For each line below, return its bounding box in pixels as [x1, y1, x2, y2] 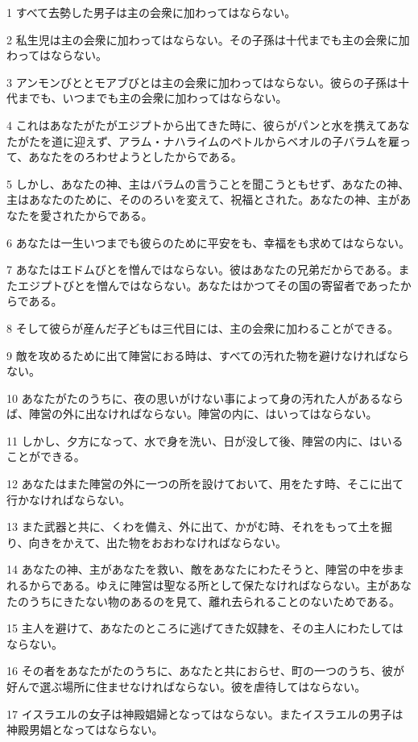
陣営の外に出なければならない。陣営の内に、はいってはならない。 [28, 405, 378, 422]
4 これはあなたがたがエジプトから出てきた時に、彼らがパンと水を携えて [6, 116, 387, 133]
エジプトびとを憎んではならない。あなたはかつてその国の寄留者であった [17, 276, 400, 293]
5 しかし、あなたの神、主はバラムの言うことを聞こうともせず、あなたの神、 [6, 175, 410, 192]
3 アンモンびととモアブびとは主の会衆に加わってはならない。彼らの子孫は [6, 73, 399, 90]
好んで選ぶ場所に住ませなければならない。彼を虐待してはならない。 [6, 678, 366, 694]
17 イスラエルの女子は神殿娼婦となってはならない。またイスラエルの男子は [6, 705, 404, 722]
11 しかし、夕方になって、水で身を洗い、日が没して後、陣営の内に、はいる [6, 432, 404, 449]
